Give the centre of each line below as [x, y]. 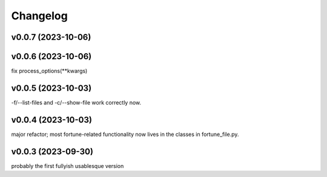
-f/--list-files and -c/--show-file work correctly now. [76, 102]
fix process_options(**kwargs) [49, 71]
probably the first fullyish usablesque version [68, 166]
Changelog [39, 16]
